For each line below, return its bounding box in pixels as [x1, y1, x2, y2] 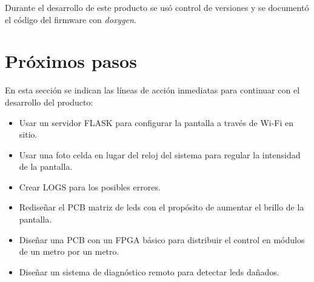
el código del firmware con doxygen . [5, 13, 136, 25]
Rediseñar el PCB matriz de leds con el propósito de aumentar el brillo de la [19, 201, 304, 213]
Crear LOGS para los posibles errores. [19, 180, 161, 193]
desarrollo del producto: [5, 95, 93, 108]
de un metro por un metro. [19, 245, 119, 258]
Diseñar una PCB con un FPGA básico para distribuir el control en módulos [19, 233, 305, 246]
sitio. [19, 128, 38, 141]
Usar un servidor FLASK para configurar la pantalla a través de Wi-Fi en [19, 116, 294, 129]
